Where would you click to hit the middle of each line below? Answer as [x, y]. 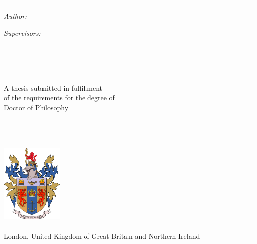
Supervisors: [22, 32]
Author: [16, 16]
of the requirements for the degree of [59, 98]
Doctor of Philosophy [36, 107]
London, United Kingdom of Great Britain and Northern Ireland [102, 235]
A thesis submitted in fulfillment [53, 88]
